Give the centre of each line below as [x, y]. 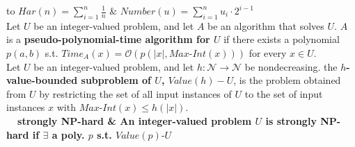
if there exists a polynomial [282, 39]
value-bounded [42, 80]
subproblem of [116, 80]
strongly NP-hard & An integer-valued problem [135, 120]
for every [268, 52]
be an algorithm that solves [266, 25]
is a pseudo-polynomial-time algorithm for [108, 39]
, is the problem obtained [287, 80]
